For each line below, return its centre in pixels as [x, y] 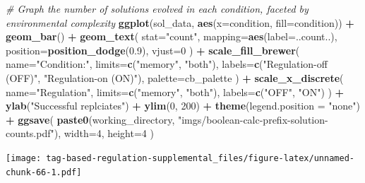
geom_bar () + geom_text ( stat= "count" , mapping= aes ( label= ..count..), [172, 36]
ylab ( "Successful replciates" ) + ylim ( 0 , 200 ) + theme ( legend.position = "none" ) [183, 106]
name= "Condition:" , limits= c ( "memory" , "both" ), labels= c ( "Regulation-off [167, 64]
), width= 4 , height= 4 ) [104, 133]
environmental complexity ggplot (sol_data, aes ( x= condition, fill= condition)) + [180, 22]
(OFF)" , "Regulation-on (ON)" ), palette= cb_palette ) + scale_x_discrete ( [175, 77]
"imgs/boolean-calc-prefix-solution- [253, 119]
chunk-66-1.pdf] [44, 172]
